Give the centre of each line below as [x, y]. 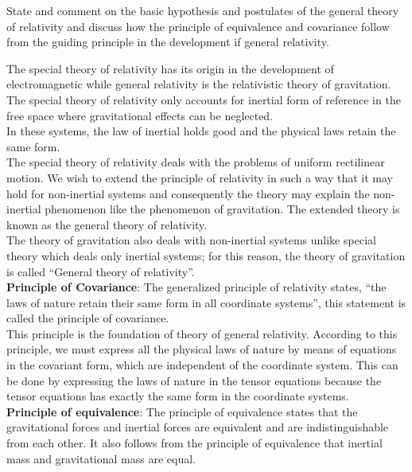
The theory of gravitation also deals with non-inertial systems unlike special [191, 240]
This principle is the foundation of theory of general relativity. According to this [202, 333]
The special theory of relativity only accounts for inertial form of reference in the [204, 99]
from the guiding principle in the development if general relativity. [168, 42]
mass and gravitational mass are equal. [101, 458]
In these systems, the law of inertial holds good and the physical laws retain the [201, 131]
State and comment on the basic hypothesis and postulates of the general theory [203, 10]
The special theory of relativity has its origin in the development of [170, 68]
